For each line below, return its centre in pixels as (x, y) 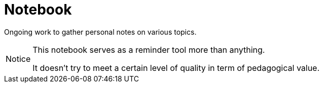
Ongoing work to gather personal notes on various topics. (100, 32)
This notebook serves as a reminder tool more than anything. (149, 50)
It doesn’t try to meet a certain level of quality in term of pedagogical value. (176, 68)
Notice (18, 59)
